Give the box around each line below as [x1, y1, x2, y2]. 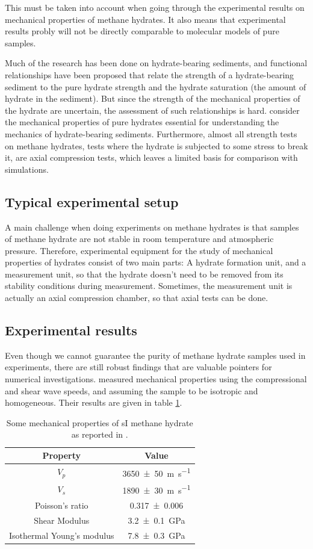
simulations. [5, 163, 49, 175]
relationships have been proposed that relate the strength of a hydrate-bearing [5, 68, 294, 81]
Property [42, 449, 81, 462]
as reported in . [71, 428, 128, 441]
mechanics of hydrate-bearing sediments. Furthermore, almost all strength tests [5, 127, 297, 140]
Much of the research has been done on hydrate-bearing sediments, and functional [5, 57, 308, 69]
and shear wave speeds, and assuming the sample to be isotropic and [5, 384, 258, 397]
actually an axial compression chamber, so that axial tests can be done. [5, 291, 268, 304]
